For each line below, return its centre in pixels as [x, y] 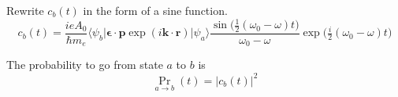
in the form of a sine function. [155, 10]
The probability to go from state [85, 65]
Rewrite [25, 10]
